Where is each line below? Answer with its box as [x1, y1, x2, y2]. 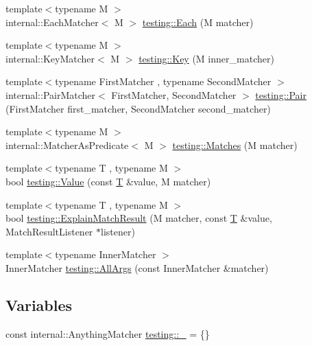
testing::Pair [255, 87, 307, 102]
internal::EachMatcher [5, 14, 99, 29]
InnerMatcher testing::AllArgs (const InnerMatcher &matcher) [5, 260, 269, 275]
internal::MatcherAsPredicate [5, 137, 129, 152]
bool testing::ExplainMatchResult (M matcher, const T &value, [5, 211, 272, 225]
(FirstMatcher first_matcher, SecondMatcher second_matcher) [5, 101, 271, 115]
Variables [5, 294, 73, 315]
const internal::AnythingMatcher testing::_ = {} [5, 326, 210, 341]
